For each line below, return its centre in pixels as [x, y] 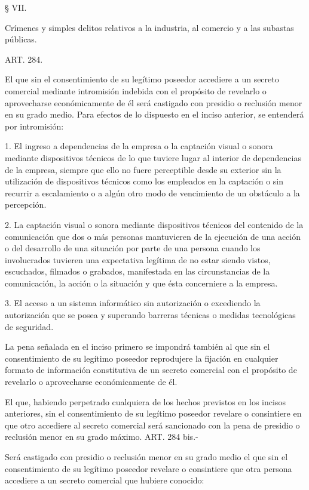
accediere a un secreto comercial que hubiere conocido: [105, 480]
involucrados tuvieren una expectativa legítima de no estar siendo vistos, [138, 259]
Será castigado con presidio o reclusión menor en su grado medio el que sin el [146, 457]
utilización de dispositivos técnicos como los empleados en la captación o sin [144, 181]
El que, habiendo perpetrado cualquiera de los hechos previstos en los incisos [145, 401]
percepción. [26, 204]
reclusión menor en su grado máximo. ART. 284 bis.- [102, 437]
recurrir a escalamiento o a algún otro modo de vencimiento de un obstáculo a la [152, 192]
